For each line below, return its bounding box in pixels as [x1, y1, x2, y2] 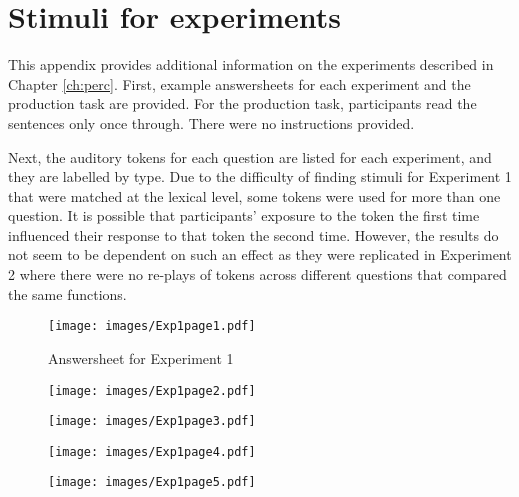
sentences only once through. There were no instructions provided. [8, 112, 415, 133]
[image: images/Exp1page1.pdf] [48, 319, 256, 334]
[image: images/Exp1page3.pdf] [48, 414, 256, 429]
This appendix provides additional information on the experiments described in [8, 54, 494, 75]
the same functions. [8, 283, 127, 304]
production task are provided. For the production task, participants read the [8, 93, 477, 114]
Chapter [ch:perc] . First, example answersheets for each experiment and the [8, 73, 471, 94]
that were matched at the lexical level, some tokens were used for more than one [8, 185, 501, 206]
